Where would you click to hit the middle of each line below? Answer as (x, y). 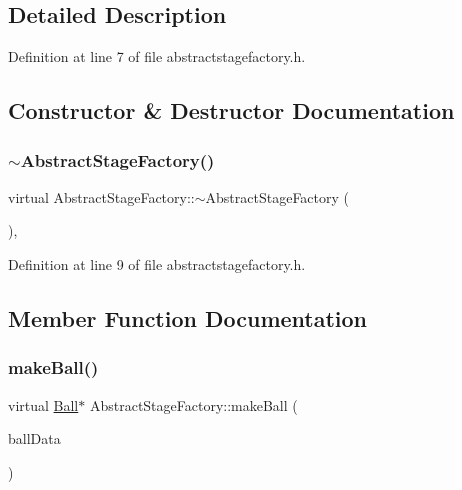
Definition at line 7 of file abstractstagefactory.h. (157, 56)
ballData (34, 438)
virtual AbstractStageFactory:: (101, 196)
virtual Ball (43, 404)
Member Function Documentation (188, 317)
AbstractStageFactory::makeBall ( (193, 404)
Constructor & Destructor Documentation (231, 110)
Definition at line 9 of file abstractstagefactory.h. (157, 263)
